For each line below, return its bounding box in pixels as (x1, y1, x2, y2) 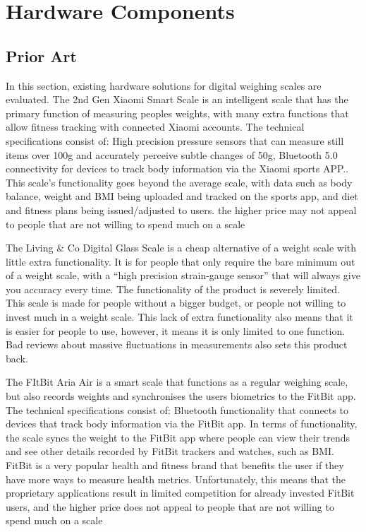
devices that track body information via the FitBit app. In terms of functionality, (6, 416, 358, 431)
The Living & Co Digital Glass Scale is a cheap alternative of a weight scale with (6, 240, 356, 255)
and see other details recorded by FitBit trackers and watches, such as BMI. (6, 444, 334, 459)
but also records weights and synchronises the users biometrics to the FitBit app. (6, 389, 356, 403)
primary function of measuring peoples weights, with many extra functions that (6, 105, 349, 120)
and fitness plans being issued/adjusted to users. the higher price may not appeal (6, 202, 357, 217)
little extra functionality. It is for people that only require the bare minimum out (6, 254, 355, 268)
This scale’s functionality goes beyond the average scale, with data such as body (6, 175, 353, 189)
